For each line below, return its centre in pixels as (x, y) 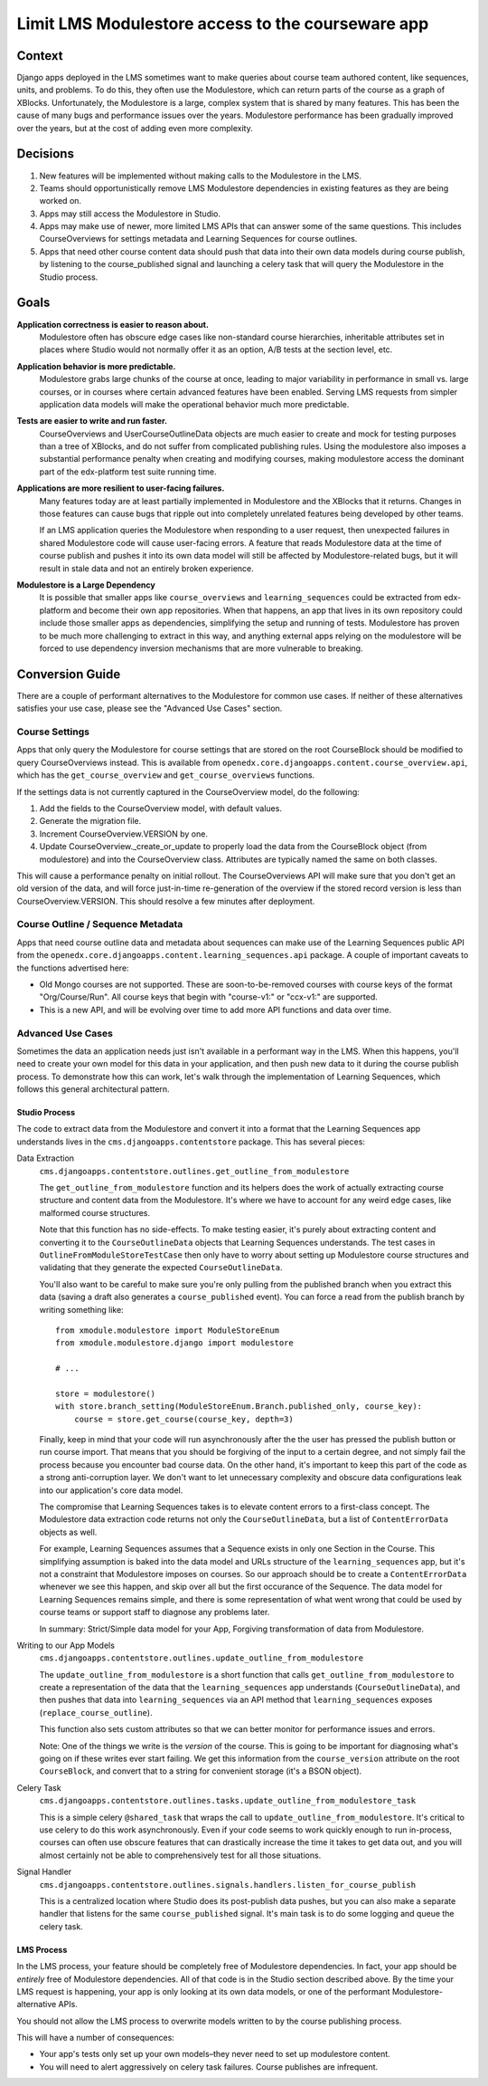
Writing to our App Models (66, 1645)
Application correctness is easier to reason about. (113, 324)
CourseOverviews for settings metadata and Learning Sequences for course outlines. (198, 239)
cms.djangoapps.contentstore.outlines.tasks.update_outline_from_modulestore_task (227, 1801)
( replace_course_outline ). (96, 1712)
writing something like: (81, 1309)
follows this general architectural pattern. (94, 1089)
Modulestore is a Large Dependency (86, 585)
